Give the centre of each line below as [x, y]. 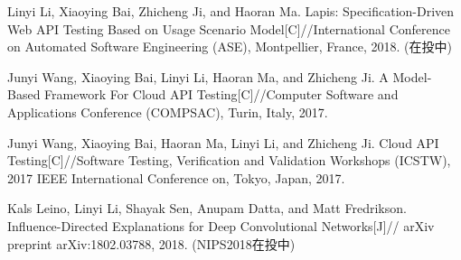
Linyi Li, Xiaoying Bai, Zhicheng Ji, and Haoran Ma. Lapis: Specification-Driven [231, 11]
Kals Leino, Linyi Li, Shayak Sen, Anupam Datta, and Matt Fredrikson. [207, 208]
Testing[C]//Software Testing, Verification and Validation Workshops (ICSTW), [229, 160]
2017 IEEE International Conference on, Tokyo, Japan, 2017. [176, 177]
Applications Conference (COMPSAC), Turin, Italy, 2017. [168, 111]
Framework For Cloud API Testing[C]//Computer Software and [221, 94]
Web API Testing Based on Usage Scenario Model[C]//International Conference [229, 28]
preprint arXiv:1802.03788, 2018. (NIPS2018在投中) [151, 243]
